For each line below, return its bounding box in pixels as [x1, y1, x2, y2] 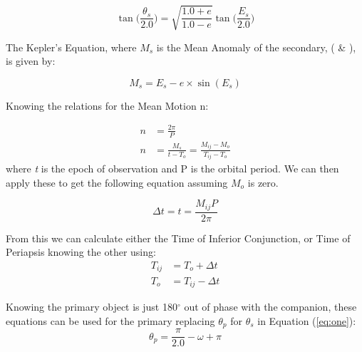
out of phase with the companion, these [184, 299, 357, 314]
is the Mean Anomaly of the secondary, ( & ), [156, 39, 356, 54]
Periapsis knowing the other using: [6, 244, 156, 259]
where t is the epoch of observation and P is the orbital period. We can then [6, 161, 339, 176]
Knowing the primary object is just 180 [6, 299, 177, 314]
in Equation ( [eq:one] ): [257, 313, 356, 328]
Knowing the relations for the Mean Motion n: [6, 98, 209, 113]
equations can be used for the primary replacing [6, 313, 215, 328]
